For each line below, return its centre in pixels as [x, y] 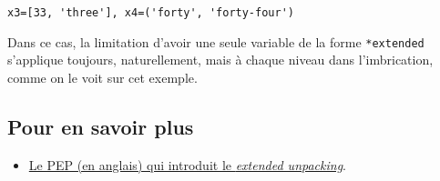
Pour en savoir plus [101, 126]
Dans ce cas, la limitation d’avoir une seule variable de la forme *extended [216, 41]
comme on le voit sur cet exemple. [102, 77]
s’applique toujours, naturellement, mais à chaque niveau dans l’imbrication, [220, 60]
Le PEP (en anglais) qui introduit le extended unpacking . [187, 164]
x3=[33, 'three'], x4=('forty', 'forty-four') [151, 13]
